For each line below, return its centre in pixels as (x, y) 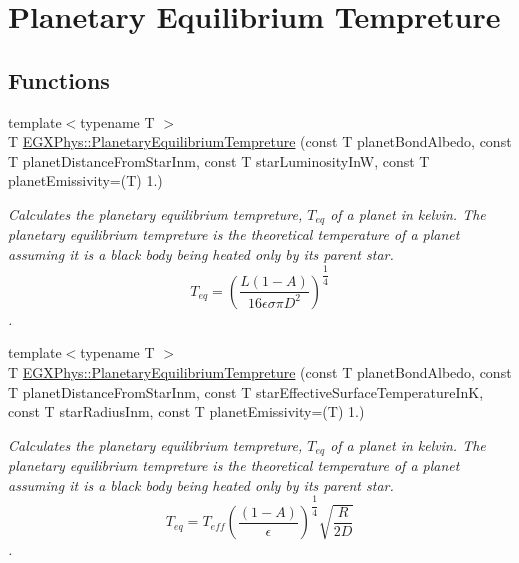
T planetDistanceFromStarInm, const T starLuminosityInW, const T (219, 160)
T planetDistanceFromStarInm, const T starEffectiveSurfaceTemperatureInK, (246, 391)
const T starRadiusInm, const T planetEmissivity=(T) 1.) (186, 411)
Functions (59, 79)
